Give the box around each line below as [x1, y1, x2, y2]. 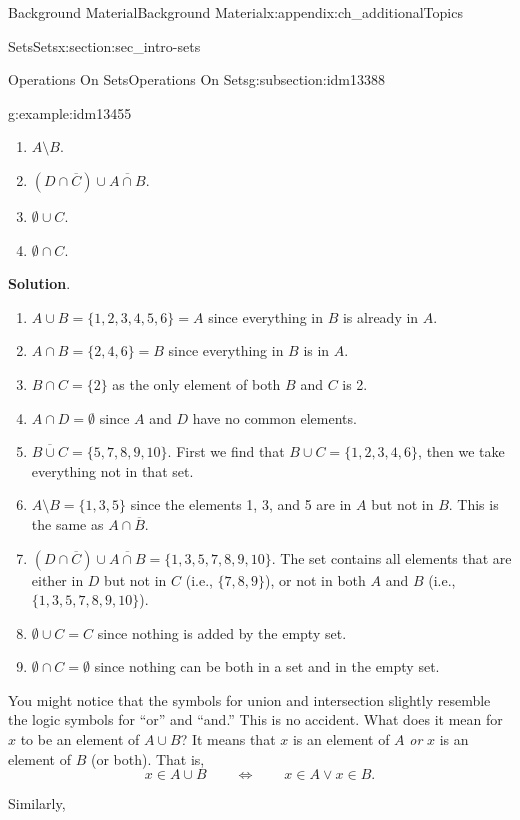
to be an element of [20, 729, 140, 750]
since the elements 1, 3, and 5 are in [130, 494, 352, 515]
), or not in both [265, 569, 366, 590]
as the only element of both [112, 373, 281, 394]
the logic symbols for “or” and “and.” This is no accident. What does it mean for [8, 709, 503, 730]
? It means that [180, 729, 276, 750]
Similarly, [8, 793, 66, 814]
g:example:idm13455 [8, 102, 132, 123]
